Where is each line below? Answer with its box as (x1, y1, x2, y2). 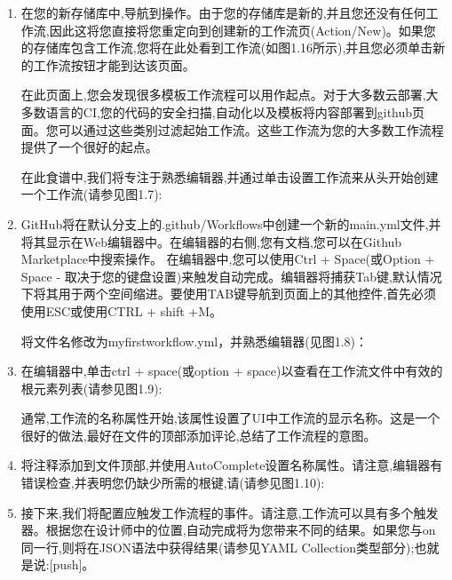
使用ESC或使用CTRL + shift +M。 (20, 301, 223, 320)
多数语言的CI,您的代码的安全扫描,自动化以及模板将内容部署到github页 (20, 102, 425, 121)
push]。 (52, 555, 95, 574)
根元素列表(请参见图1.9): (20, 378, 163, 397)
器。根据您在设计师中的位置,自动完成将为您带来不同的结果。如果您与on (20, 520, 436, 539)
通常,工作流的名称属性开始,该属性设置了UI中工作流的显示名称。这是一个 (20, 409, 440, 427)
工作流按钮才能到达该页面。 (33, 55, 195, 74)
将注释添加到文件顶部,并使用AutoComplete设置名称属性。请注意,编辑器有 (20, 456, 443, 474)
